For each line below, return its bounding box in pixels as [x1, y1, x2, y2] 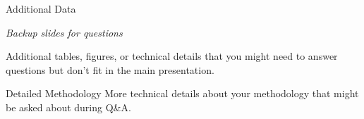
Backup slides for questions [6, 25, 123, 39]
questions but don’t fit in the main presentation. [6, 62, 214, 77]
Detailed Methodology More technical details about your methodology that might [6, 86, 359, 101]
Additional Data [6, 1, 76, 15]
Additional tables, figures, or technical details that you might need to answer [6, 49, 338, 63]
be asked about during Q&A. [6, 99, 131, 114]
